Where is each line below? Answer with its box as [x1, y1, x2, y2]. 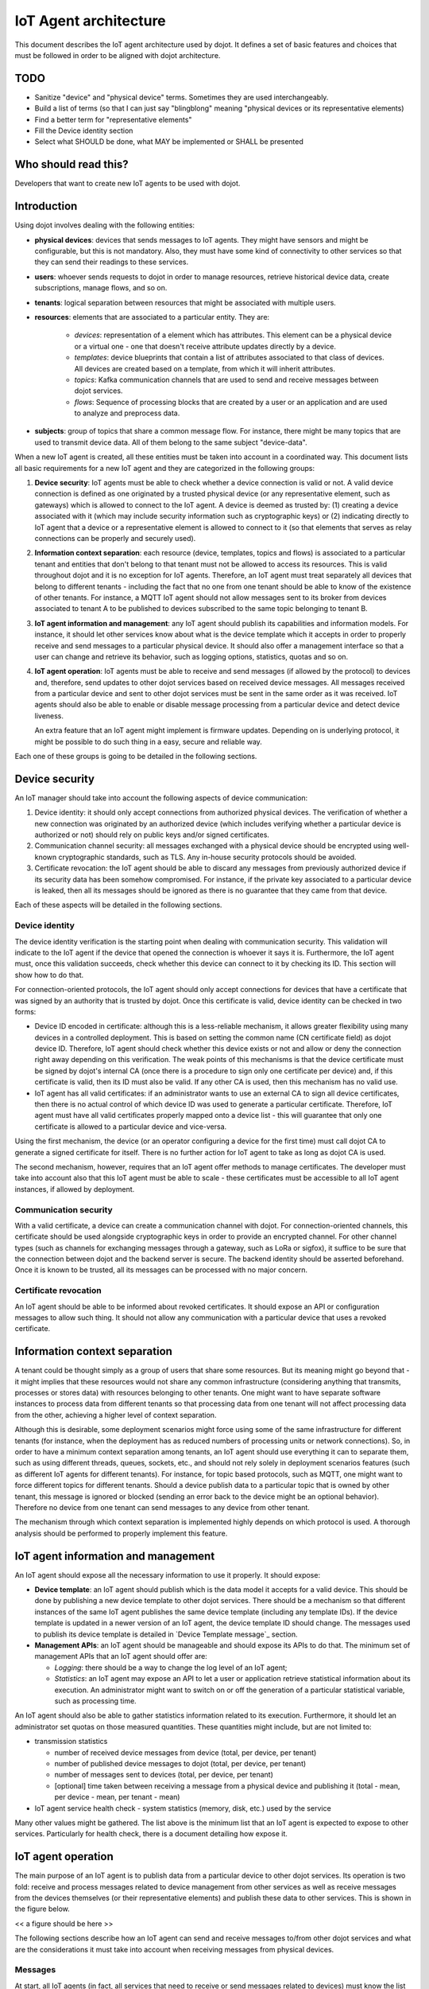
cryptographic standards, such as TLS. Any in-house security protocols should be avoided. [58, 852, 357, 862]
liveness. [34, 710, 64, 720]
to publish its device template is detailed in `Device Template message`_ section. [34, 1629, 298, 1639]
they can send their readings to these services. [34, 257, 189, 267]
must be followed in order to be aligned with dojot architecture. [14, 50, 221, 60]
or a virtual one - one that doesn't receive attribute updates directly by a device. [74, 341, 337, 351]
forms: [14, 1006, 37, 1016]
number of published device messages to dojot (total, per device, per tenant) [54, 1758, 307, 1768]
